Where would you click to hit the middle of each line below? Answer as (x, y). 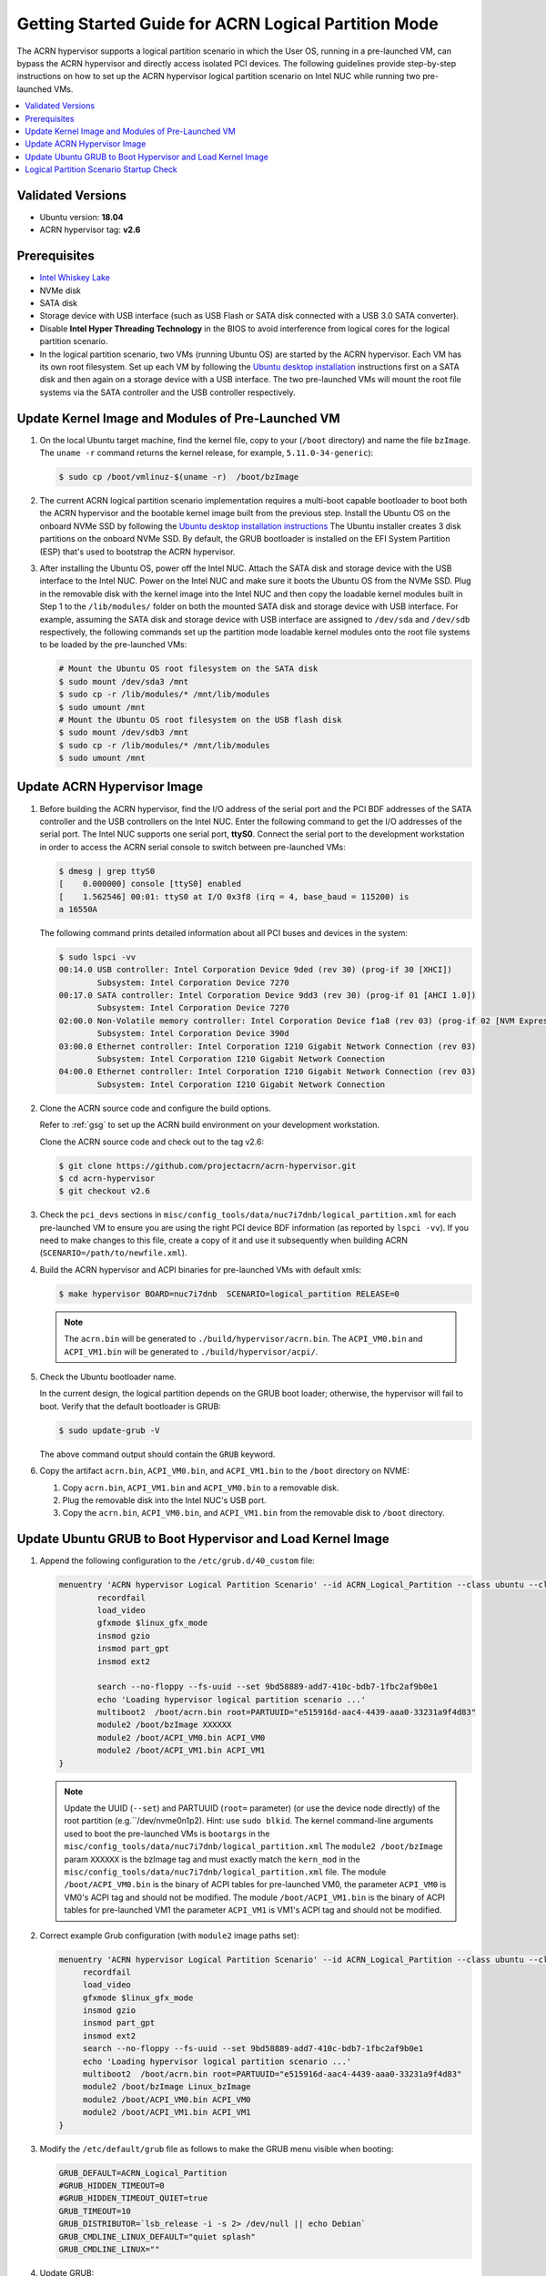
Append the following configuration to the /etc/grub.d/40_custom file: (177, 1560)
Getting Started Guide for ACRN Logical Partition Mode (227, 24)
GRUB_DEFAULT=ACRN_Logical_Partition (143, 2173)
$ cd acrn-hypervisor (107, 1178)
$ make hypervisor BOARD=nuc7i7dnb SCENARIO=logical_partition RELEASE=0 (229, 1294)
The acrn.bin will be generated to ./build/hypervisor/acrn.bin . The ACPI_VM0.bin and (243, 1339)
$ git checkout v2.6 (104, 1191)
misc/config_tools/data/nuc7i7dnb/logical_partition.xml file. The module (225, 1872)
